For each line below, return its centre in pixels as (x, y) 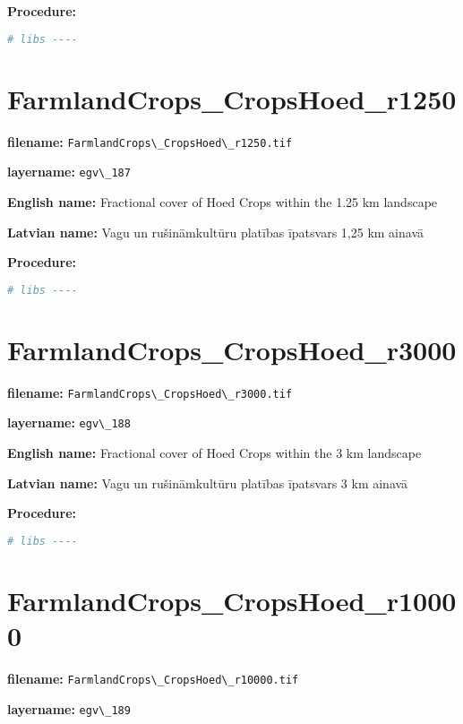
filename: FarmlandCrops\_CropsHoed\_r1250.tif (150, 141)
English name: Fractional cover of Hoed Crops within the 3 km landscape (214, 452)
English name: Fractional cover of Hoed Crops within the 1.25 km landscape (223, 201)
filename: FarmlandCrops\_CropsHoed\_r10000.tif (153, 678)
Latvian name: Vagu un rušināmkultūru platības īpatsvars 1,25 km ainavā (215, 232)
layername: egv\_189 (69, 708)
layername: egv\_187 (69, 172)
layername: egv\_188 (69, 422)
